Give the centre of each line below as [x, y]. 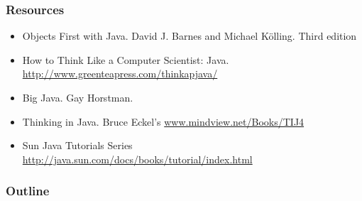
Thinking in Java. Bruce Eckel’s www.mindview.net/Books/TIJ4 [163, 121]
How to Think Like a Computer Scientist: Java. [126, 59]
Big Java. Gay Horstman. [78, 97]
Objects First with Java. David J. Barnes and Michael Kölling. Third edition [190, 36]
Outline [28, 191]
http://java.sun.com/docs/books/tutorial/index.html [137, 159]
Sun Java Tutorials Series [77, 145]
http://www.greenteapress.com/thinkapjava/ [120, 74]
